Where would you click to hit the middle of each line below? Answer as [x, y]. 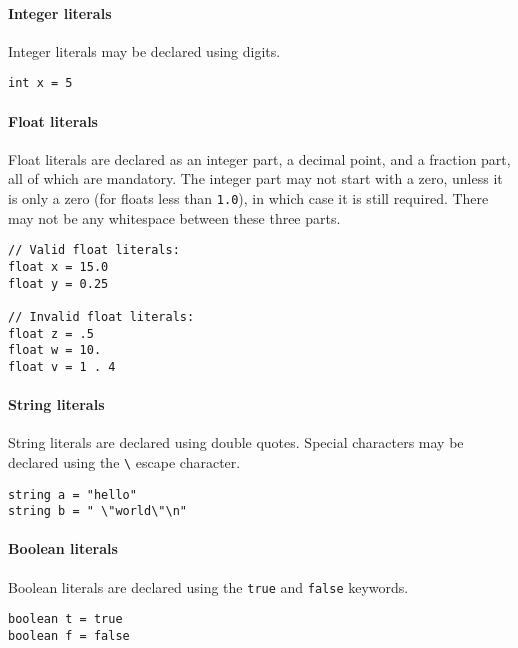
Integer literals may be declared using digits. [144, 50]
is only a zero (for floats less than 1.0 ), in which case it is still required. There [248, 198]
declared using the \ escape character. [124, 461]
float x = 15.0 [58, 266]
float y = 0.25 [58, 283]
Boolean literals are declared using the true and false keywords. [208, 586]
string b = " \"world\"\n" [97, 511]
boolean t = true [65, 619]
